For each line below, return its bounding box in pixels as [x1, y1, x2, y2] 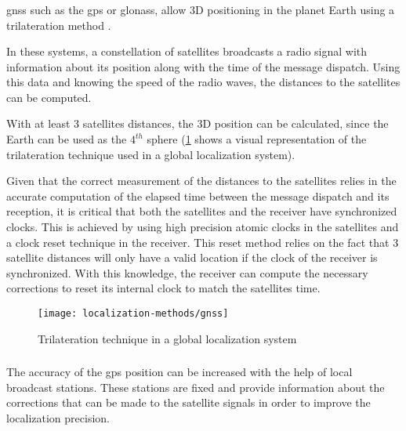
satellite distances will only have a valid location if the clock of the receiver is [6, 249, 378, 266]
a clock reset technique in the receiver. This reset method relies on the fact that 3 [6, 234, 399, 250]
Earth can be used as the [6, 131, 127, 147]
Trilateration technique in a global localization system [38, 330, 297, 346]
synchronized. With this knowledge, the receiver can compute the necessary [6, 264, 368, 281]
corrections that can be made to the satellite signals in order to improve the [6, 394, 371, 411]
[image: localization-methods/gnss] [38, 308, 229, 320]
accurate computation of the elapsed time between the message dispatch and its [6, 187, 390, 204]
